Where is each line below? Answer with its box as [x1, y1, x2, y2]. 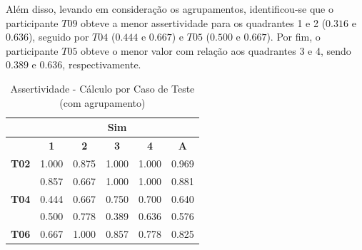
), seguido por [28, 29, 89, 44]
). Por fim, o [266, 29, 321, 44]
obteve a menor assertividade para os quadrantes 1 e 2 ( [81, 15, 326, 30]
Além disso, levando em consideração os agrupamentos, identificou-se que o [6, 1, 333, 16]
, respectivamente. [62, 57, 141, 72]
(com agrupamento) [59, 95, 146, 110]
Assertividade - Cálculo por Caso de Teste [10, 80, 195, 95]
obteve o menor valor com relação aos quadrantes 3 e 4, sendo [81, 43, 351, 58]
